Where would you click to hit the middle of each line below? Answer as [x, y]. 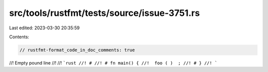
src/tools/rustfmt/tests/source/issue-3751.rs [104, 13]
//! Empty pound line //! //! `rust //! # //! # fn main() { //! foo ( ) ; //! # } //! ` [113, 63]
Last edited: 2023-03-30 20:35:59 [44, 28]
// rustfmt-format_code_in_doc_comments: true [77, 50]
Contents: [19, 37]
